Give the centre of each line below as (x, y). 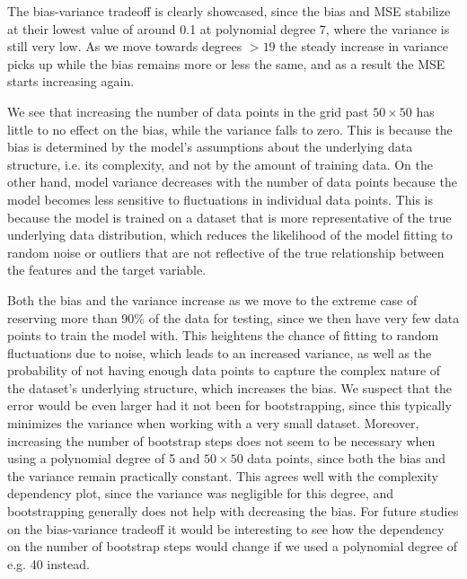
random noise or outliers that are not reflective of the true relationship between (226, 252)
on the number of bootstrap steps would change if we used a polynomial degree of (232, 546)
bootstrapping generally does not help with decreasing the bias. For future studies (233, 511)
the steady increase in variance (364, 46)
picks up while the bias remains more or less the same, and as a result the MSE (226, 63)
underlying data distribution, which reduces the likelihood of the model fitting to (230, 235)
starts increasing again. (71, 81)
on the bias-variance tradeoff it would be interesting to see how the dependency (226, 528)
